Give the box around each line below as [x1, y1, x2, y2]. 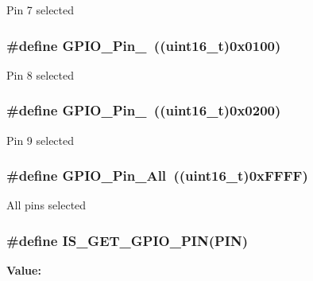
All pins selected [6, 197, 87, 213]
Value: [6, 262, 41, 279]
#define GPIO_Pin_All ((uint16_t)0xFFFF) [6, 166, 308, 185]
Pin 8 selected [6, 66, 75, 83]
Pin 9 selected [6, 131, 75, 148]
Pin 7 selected [6, 2, 75, 18]
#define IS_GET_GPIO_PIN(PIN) [6, 230, 248, 250]
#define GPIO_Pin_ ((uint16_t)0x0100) [6, 35, 281, 55]
